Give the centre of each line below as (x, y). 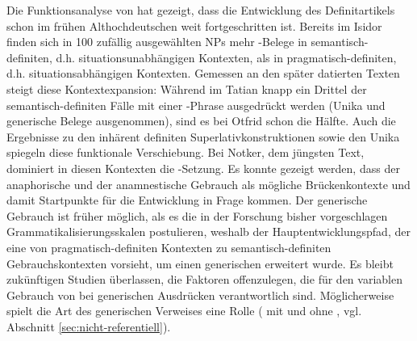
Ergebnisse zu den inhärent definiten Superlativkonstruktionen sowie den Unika (203, 136)
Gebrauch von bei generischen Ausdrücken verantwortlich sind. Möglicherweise (200, 295)
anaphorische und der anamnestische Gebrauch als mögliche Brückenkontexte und (208, 184)
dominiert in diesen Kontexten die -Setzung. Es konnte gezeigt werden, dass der (203, 168)
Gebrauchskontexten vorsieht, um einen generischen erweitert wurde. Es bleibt (200, 263)
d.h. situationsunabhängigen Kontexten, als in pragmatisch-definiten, (226, 57)
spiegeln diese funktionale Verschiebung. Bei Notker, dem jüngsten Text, (186, 152)
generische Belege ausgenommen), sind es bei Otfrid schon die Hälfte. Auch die (201, 121)
